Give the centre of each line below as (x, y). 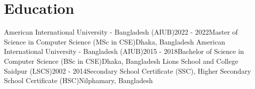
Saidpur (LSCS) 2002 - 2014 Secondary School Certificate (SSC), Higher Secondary (127, 70)
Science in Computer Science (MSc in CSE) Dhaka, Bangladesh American (115, 41)
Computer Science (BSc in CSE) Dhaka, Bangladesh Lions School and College (121, 61)
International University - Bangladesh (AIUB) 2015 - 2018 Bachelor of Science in (124, 51)
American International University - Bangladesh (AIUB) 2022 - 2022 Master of (121, 32)
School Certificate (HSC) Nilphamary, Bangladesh (78, 80)
